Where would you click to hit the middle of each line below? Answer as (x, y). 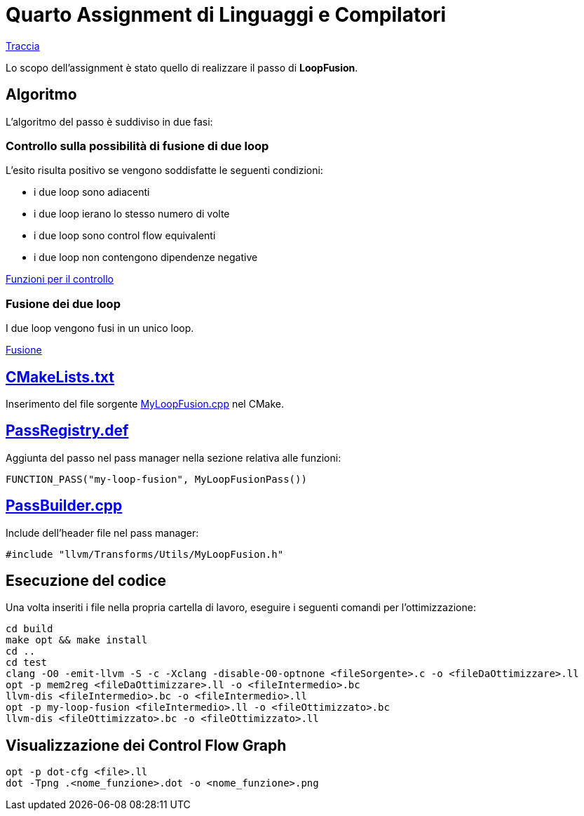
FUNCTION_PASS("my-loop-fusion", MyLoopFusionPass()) (156, 479)
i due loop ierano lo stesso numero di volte (132, 214)
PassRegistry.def (67, 431)
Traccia (23, 46)
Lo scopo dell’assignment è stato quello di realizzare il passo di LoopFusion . (182, 67)
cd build (29, 629)
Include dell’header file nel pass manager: (102, 533)
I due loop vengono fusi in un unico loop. (100, 328)
